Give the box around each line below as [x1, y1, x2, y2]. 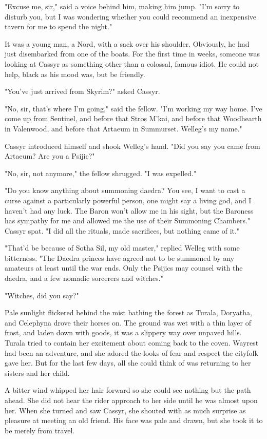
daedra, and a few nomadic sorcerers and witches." [5, 273, 163, 283]
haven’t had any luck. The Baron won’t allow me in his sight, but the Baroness [5, 205, 254, 216]
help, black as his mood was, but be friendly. [5, 68, 145, 79]
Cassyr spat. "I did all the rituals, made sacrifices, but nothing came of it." [5, 225, 240, 236]
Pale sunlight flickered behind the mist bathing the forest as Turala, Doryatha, [5, 307, 252, 318]
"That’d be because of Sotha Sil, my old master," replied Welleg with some [5, 242, 240, 253]
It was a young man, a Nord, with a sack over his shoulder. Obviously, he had [5, 38, 250, 49]
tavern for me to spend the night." [5, 21, 112, 32]
